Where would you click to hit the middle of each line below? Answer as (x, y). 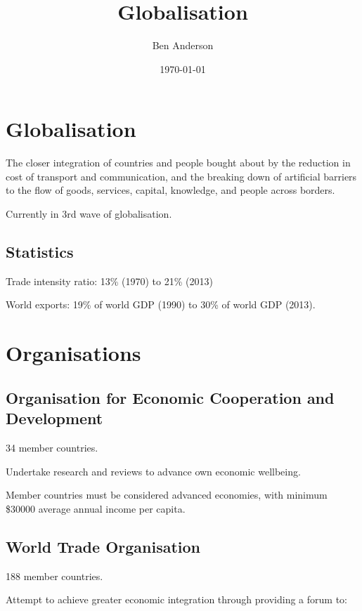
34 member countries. (52, 447)
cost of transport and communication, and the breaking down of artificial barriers (181, 176)
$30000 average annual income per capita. (96, 508)
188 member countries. (54, 576)
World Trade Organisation (103, 546)
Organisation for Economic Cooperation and (170, 397)
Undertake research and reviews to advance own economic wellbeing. (153, 471)
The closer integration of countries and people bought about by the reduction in (178, 163)
